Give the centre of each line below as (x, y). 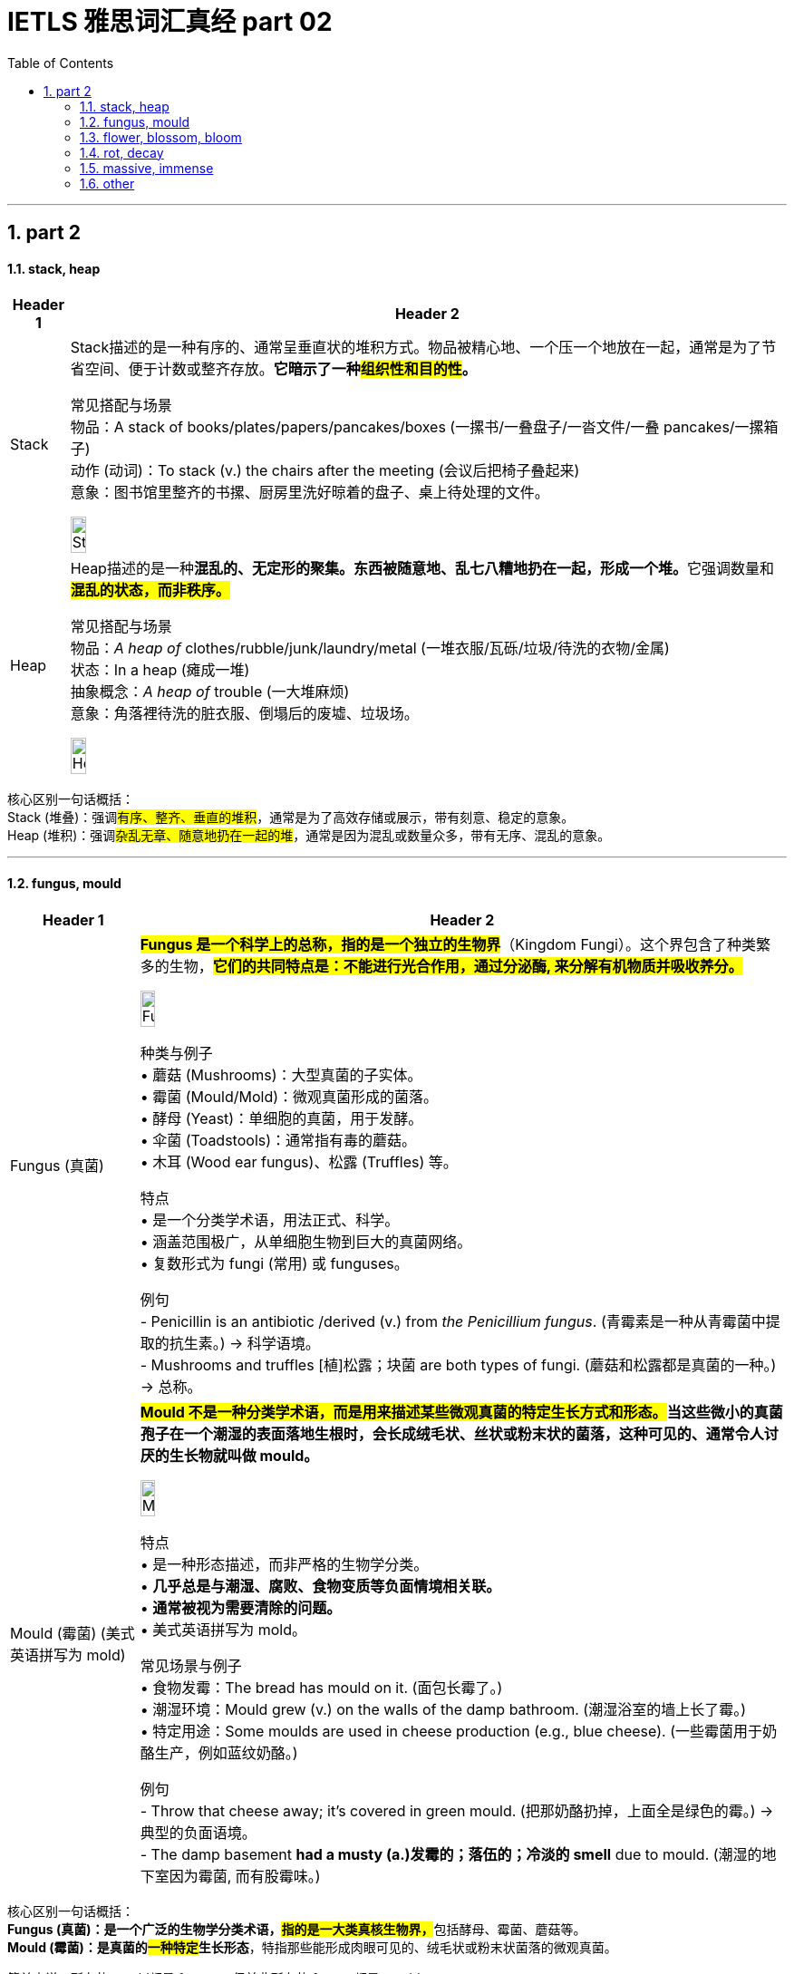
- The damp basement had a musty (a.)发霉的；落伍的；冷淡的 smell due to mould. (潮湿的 (451, 1854)
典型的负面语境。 (198, 1832)
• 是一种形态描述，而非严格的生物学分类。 (284, 1564)
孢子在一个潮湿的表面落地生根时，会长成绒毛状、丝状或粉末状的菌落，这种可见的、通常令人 (452, 1433)
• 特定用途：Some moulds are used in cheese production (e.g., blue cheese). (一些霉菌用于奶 (458, 1731)
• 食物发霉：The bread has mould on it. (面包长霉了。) (321, 1687)
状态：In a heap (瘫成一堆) (160, 670)
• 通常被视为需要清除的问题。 (241, 1607)
